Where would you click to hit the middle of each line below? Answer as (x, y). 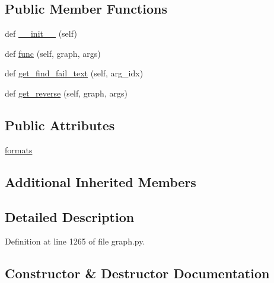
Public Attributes (60, 125)
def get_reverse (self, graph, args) (66, 93)
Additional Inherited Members (101, 181)
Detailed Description (70, 216)
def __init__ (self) (41, 33)
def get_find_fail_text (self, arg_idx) (74, 73)
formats (19, 149)
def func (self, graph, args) (53, 53)
